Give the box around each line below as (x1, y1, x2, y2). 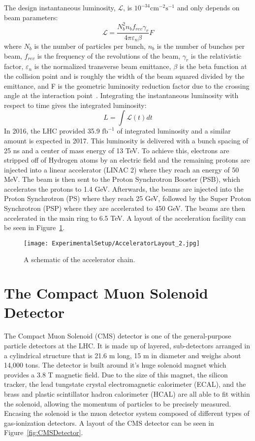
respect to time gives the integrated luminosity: (4, 100, 147, 110)
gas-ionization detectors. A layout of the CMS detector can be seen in (4, 417, 214, 428)
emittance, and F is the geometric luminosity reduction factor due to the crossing (4, 80, 250, 91)
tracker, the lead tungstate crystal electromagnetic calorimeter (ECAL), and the (4, 379, 246, 389)
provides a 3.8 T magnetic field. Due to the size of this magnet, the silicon (4, 369, 228, 379)
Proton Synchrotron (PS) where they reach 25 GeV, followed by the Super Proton (4, 193, 251, 204)
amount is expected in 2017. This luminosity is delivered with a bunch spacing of (4, 135, 249, 145)
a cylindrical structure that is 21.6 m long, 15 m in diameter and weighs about (4, 350, 241, 360)
